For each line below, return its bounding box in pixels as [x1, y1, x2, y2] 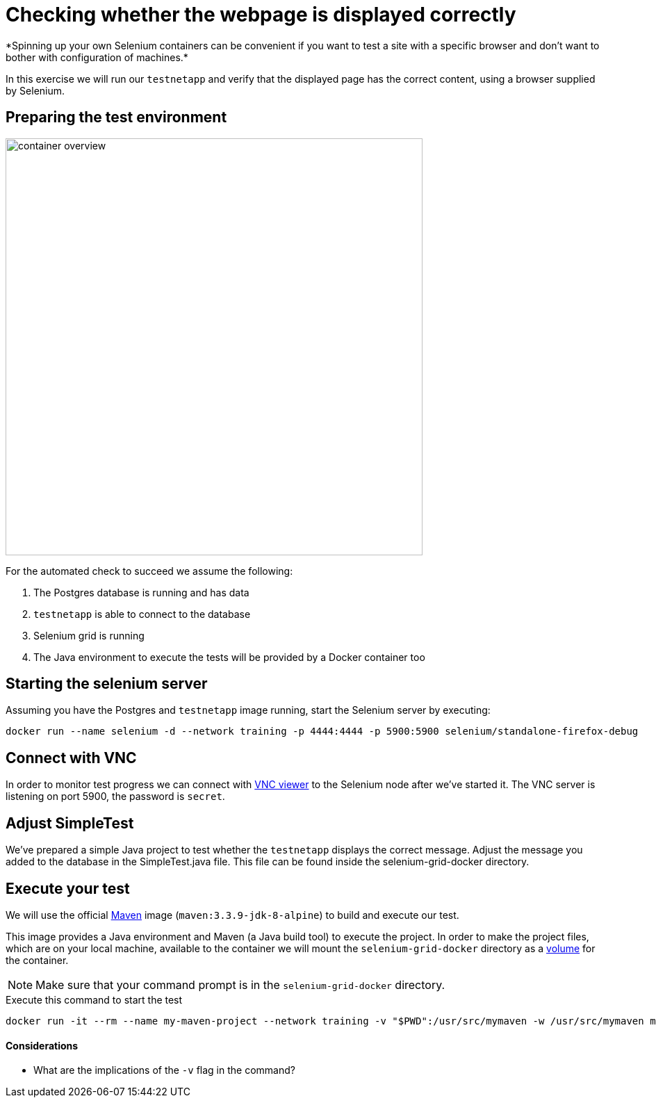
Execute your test [6, 879, 130, 897]
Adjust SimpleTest [6, 814, 134, 832]
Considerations [6, 1039, 79, 1052]
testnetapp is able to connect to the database [33, 607, 251, 620]
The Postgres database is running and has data [33, 586, 249, 598]
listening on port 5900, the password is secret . [6, 790, 225, 803]
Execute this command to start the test [6, 993, 183, 1006]
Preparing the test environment [6, 108, 227, 126]
